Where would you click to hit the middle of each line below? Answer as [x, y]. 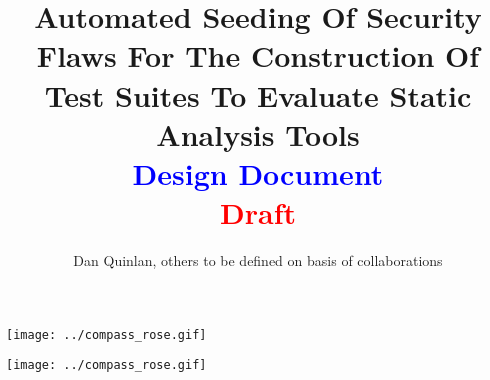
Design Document [258, 172]
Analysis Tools [258, 133]
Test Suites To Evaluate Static [258, 94]
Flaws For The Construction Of [258, 55]
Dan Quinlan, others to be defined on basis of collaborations [258, 260]
